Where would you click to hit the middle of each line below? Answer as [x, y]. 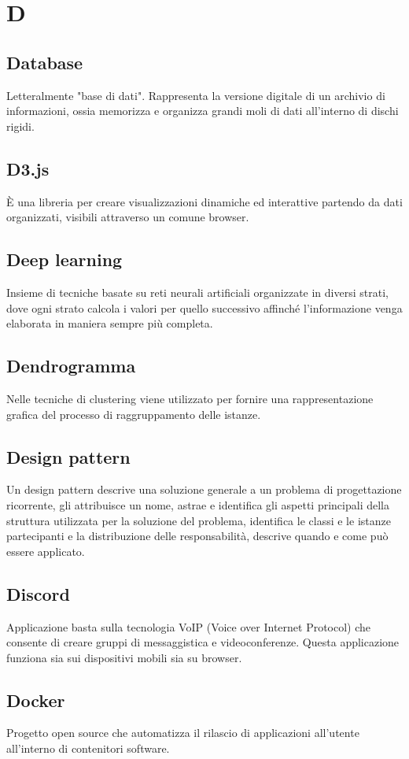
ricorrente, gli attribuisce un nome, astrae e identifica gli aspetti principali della [198, 504]
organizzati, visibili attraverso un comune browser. [128, 217]
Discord [38, 593]
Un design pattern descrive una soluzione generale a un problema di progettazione [204, 489]
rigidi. [20, 126]
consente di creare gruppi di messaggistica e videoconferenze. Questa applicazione [203, 642]
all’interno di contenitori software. [88, 748]
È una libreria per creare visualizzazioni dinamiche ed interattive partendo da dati [204, 201]
